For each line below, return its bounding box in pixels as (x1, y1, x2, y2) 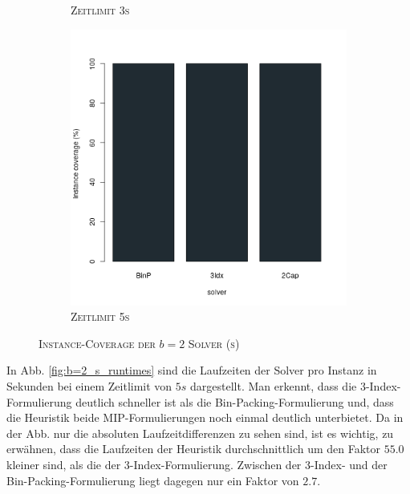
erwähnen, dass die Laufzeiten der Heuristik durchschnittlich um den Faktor (6, 440, 381, 457)
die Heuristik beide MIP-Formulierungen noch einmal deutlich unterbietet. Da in (6, 409, 404, 426)
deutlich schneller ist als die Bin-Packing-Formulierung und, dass (75, 393, 394, 410)
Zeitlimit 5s (71, 308, 130, 325)
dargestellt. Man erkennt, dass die (190, 377, 357, 394)
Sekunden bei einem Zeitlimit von (6, 377, 173, 394)
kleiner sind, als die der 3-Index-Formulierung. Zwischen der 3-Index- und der (6, 456, 388, 472)
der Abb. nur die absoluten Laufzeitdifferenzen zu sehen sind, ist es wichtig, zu (6, 424, 394, 441)
